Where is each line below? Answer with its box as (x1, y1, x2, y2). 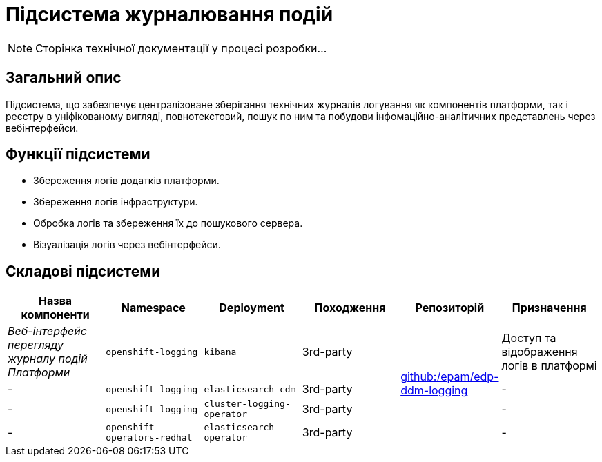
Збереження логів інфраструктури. (33, 196, 198, 208)
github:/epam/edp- (400, 370, 499, 384)
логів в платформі (501, 359, 597, 373)
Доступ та (501, 331, 556, 345)
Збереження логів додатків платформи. (33, 174, 220, 187)
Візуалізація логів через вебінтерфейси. (33, 239, 221, 251)
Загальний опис (6, 69, 122, 87)
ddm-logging (400, 383, 468, 398)
